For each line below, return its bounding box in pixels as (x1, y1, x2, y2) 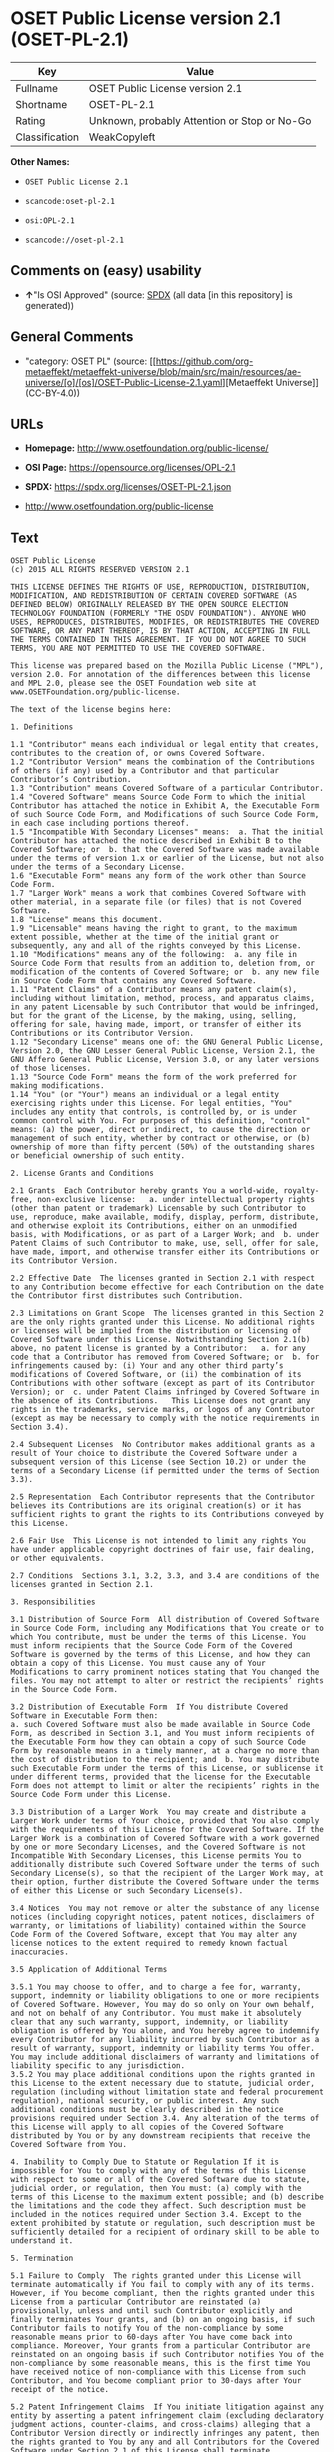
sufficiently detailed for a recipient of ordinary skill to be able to (10, 2227, 320, 2237)
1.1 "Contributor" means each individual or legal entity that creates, (10, 740, 320, 750)
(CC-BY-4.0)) (24, 387, 81, 399)
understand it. (10, 2236, 74, 2246)
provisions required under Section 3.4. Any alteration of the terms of (10, 2113, 320, 2124)
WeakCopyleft (88, 130, 156, 144)
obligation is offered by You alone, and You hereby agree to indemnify (10, 2026, 320, 2036)
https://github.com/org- (155, 355, 254, 367)
